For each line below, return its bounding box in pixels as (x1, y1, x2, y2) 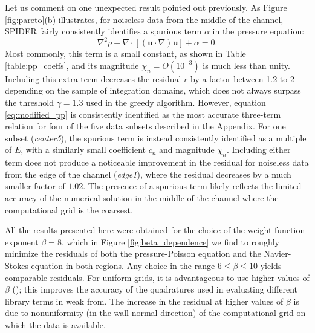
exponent (5, 235, 39, 248)
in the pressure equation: (212, 25, 305, 37)
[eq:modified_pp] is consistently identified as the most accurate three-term (5, 108, 281, 120)
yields (260, 259, 282, 271)
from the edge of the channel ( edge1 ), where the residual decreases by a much (5, 167, 291, 180)
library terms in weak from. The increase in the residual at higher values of (5, 294, 284, 307)
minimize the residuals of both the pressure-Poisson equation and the (5, 247, 261, 260)
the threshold (5, 96, 54, 109)
